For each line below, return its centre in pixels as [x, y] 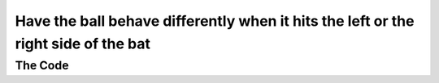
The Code [42, 65]
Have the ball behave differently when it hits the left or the [215, 21]
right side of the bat [83, 44]
